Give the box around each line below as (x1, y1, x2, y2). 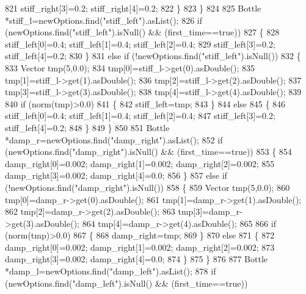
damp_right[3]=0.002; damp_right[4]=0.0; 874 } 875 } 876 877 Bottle (5, 253, 268, 265)
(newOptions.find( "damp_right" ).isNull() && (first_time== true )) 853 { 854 (5, 145, 292, 158)
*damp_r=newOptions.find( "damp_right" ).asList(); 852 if (5, 133, 223, 146)
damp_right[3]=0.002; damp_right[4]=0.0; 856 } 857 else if (5, 169, 227, 182)
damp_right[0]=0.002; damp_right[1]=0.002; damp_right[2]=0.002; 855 (5, 157, 275, 170)
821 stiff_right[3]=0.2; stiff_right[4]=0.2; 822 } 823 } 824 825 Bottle (5, 2, 261, 14)
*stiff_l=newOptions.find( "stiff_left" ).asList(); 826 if (5, 13, 203, 26)
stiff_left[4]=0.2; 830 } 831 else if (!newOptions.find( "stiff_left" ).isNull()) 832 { (5, 49, 301, 62)
